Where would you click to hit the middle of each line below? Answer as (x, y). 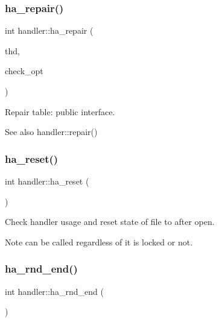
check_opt (24, 71)
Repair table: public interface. (60, 111)
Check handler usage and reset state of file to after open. (110, 222)
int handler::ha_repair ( (49, 30)
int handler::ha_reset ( (47, 181)
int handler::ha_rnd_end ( (54, 291)
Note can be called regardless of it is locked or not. (99, 241)
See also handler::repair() (51, 132)
